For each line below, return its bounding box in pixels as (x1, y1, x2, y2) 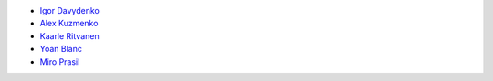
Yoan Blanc (39, 44, 82, 55)
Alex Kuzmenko (39, 18, 99, 29)
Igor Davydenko (39, 5, 100, 15)
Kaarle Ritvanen (39, 30, 100, 41)
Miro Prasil (39, 56, 80, 67)
